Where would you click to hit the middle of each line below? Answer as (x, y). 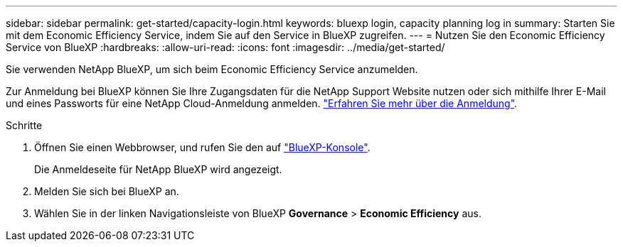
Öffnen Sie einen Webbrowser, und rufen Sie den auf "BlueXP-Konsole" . (202, 147)
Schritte (24, 125)
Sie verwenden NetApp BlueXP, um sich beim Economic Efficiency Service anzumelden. (212, 69)
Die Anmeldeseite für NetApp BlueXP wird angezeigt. (158, 169)
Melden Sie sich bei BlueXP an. (107, 191)
